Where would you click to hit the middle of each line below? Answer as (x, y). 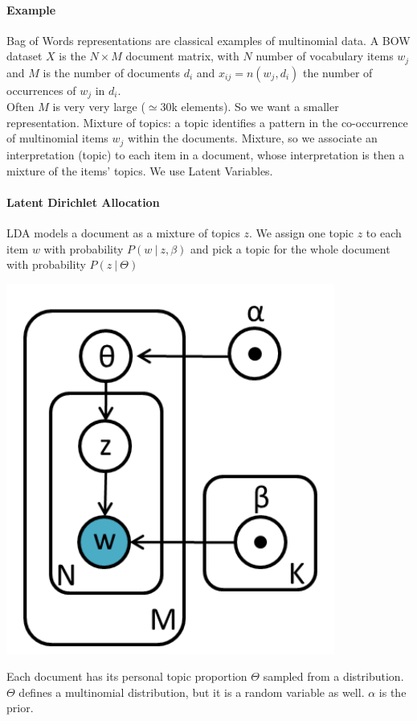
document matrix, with (182, 56)
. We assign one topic (301, 232)
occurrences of (41, 90)
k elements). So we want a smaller (255, 107)
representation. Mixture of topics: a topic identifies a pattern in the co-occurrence (207, 122)
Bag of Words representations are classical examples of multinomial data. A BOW (208, 40)
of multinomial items (57, 138)
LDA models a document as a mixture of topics (123, 232)
